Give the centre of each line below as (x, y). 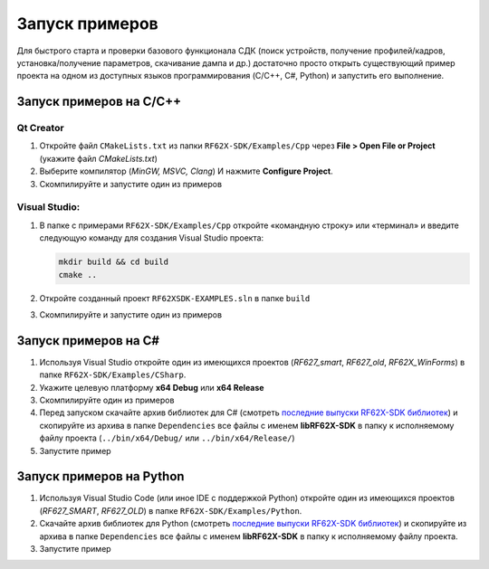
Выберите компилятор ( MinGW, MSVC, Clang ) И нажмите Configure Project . (187, 171)
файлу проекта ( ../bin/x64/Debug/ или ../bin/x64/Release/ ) (167, 438)
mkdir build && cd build (114, 262)
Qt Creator (40, 128)
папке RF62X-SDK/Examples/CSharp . (113, 375)
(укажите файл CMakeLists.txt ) (98, 158)
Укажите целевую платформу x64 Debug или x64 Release (152, 387)
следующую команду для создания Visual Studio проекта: (152, 238)
